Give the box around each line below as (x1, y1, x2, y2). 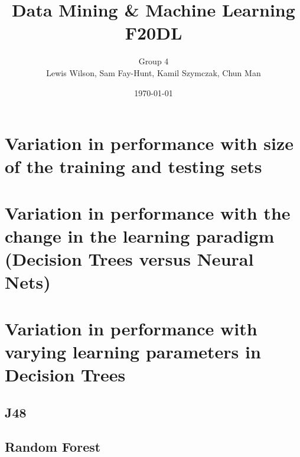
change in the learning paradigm (5, 223, 275, 247)
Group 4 (138, 55, 169, 67)
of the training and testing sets (5, 154, 262, 178)
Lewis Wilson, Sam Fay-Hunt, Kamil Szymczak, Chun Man (46, 66, 261, 79)
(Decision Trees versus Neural (5, 247, 254, 271)
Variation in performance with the (5, 200, 291, 224)
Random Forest (5, 438, 101, 456)
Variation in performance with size (5, 131, 294, 155)
